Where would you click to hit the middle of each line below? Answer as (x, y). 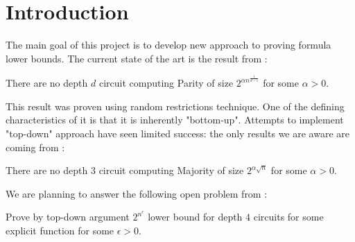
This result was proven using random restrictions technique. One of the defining (175, 106)
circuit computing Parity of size (166, 83)
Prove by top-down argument (68, 217)
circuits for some (288, 217)
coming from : (35, 147)
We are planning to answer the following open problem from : (137, 193)
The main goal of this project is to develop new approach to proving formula (168, 45)
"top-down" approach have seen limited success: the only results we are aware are (177, 133)
